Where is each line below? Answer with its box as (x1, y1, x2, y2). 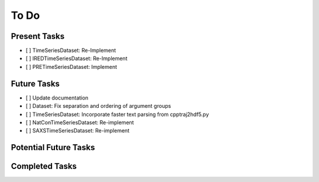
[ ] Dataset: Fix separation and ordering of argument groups (25, 102, 171, 110)
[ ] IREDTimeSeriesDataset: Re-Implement (25, 55, 128, 62)
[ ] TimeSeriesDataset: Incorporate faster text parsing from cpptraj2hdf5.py (25, 111, 209, 118)
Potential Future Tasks (11, 143, 95, 153)
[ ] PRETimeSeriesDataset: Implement (25, 63, 118, 70)
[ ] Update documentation (25, 94, 89, 101)
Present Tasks (11, 31, 65, 41)
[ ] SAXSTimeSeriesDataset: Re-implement (25, 127, 130, 134)
